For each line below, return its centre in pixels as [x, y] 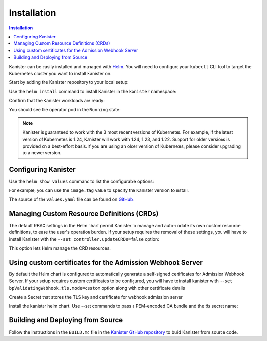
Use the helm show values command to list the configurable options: [82, 181]
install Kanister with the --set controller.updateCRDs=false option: [84, 239]
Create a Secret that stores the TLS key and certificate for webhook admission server [96, 297]
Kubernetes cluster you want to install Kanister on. [60, 73]
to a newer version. [42, 153]
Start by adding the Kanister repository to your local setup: [69, 82]
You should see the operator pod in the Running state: [65, 110]
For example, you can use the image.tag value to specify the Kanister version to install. [99, 190]
